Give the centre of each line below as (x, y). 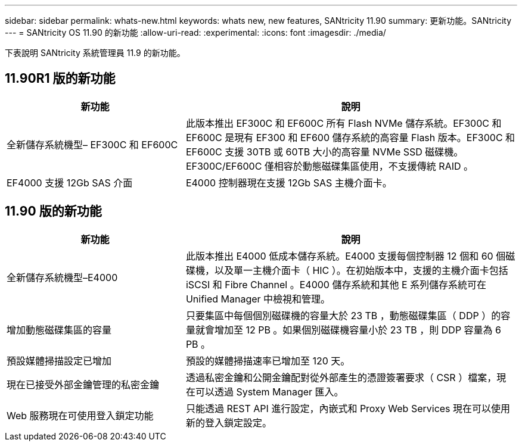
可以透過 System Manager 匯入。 (269, 392)
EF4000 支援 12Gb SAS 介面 (70, 183)
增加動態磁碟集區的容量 (59, 330)
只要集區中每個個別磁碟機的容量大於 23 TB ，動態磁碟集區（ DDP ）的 (343, 315)
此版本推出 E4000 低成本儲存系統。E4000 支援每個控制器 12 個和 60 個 (346, 256)
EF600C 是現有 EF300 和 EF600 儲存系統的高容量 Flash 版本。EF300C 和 (350, 137)
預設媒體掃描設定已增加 (59, 361)
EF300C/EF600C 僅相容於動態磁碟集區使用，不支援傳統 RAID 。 (330, 166)
